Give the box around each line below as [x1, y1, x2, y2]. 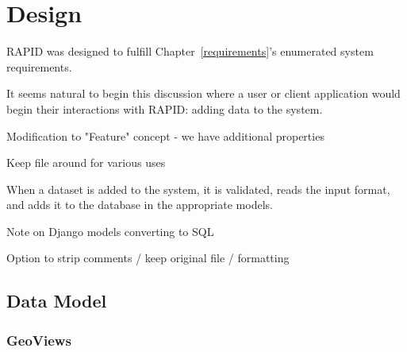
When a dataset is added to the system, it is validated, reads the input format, [6, 180, 390, 197]
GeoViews [6, 330, 71, 350]
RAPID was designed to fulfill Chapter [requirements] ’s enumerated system [6, 43, 374, 60]
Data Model [6, 288, 107, 313]
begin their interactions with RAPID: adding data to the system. [6, 100, 323, 117]
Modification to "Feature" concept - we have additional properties [6, 127, 324, 144]
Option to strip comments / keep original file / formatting [6, 249, 290, 266]
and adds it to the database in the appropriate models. [6, 196, 273, 213]
